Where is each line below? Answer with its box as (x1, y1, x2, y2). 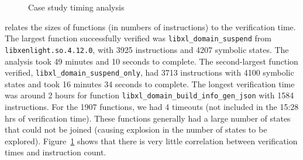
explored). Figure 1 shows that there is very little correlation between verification (5, 134, 298, 147)
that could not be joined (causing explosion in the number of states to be (5, 123, 267, 136)
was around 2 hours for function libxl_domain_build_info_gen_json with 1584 (5, 89, 294, 101)
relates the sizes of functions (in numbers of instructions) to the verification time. (5, 20, 296, 33)
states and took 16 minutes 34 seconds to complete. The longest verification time (5, 77, 295, 90)
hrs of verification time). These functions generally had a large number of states (5, 112, 291, 124)
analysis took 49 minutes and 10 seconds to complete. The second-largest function (5, 55, 298, 67)
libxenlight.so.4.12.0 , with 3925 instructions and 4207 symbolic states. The (5, 43, 289, 55)
